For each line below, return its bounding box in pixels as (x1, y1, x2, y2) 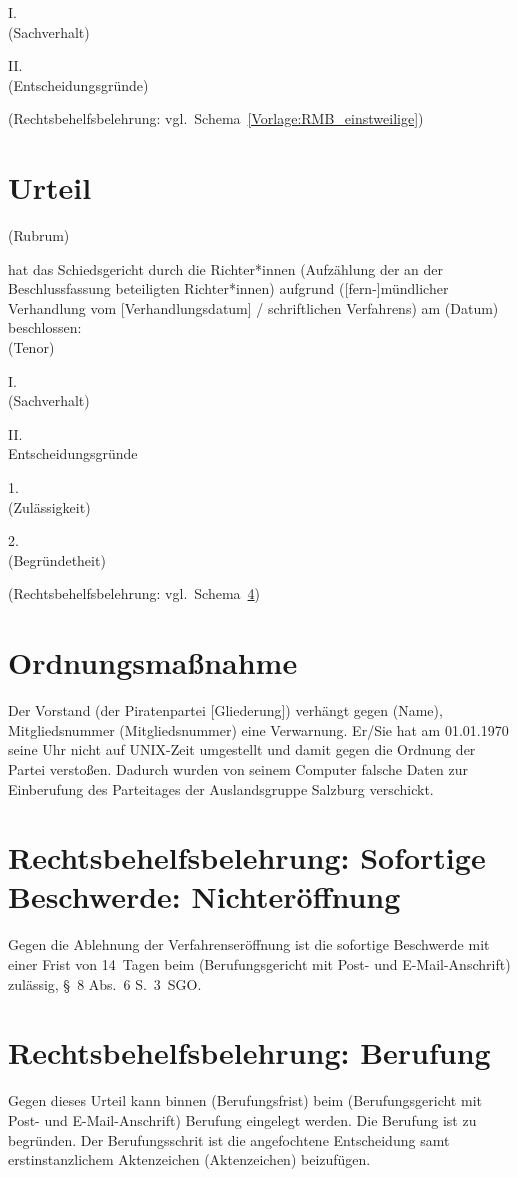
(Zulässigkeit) (8, 496, 91, 517)
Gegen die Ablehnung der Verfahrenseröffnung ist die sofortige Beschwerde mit (8, 934, 490, 955)
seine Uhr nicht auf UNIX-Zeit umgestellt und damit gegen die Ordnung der (8, 739, 476, 760)
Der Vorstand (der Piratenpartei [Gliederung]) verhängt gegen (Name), (8, 700, 443, 721)
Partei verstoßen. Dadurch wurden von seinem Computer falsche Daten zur (8, 758, 468, 779)
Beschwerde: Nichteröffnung (8, 876, 401, 917)
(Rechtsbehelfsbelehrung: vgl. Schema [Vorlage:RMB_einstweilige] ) (8, 108, 424, 129)
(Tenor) (8, 337, 55, 358)
